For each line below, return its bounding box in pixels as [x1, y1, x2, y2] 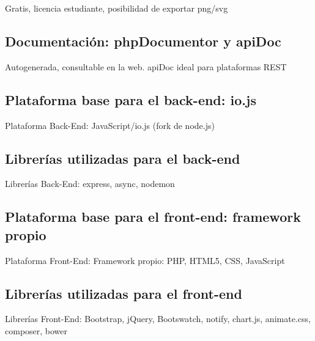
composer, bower [5, 324, 68, 337]
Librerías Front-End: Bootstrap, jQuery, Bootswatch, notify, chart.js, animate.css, [5, 312, 311, 325]
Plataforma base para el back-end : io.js [5, 90, 256, 109]
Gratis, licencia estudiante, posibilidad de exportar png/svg [5, 2, 228, 14]
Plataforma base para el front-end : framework [5, 207, 301, 226]
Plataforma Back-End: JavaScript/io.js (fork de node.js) [5, 119, 215, 131]
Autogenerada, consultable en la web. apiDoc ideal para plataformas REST [5, 60, 287, 73]
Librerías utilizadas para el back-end [5, 148, 240, 167]
